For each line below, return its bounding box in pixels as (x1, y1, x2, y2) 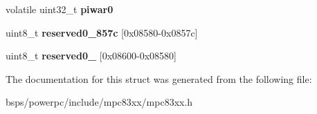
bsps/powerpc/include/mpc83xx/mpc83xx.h (6, 95, 193, 109)
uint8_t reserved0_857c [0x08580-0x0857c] (6, 25, 198, 39)
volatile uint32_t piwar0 (6, 2, 114, 16)
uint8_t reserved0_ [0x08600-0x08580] (6, 48, 177, 63)
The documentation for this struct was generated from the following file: (6, 71, 312, 86)
